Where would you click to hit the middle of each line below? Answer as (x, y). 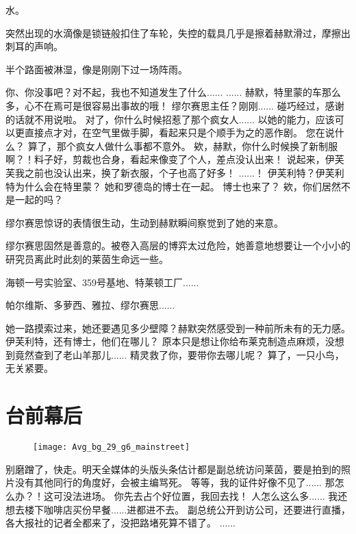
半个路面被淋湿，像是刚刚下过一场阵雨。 (97, 69)
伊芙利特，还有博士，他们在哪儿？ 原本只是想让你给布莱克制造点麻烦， (165, 341)
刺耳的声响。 (34, 46)
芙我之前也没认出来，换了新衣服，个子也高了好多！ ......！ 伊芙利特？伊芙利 (175, 172)
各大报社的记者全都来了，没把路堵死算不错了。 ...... (121, 523)
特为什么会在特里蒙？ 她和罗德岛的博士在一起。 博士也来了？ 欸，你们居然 (173, 186)
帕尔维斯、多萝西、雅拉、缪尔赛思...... (90, 305)
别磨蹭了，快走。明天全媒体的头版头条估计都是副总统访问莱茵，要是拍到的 (173, 469)
